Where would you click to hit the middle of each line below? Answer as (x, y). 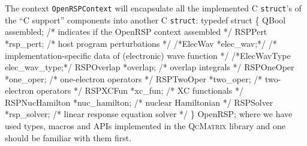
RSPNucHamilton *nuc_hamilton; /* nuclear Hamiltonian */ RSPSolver (139, 102)
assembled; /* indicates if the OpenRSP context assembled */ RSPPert (136, 32)
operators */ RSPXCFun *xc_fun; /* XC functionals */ (140, 90)
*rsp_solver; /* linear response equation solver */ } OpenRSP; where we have (149, 114)
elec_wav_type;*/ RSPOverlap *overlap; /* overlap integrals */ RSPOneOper (150, 67)
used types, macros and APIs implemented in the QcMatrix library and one (145, 126)
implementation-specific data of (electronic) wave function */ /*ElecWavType (148, 55)
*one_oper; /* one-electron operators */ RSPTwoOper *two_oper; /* (134, 78)
